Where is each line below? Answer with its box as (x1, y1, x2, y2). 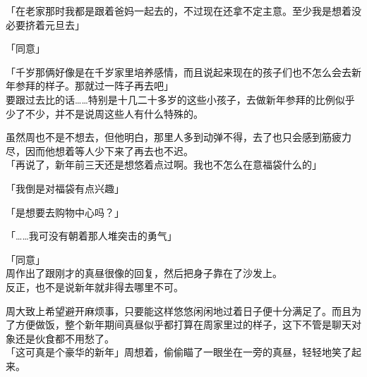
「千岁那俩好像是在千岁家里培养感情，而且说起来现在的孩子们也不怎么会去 (6, 64, 351, 79)
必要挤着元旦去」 (6, 17, 85, 32)
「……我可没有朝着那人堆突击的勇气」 (6, 228, 177, 243)
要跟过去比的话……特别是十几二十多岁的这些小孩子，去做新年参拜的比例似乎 (6, 92, 355, 106)
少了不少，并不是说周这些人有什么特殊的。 (6, 106, 203, 120)
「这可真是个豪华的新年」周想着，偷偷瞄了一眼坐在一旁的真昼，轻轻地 (6, 345, 332, 359)
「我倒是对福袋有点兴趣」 (6, 180, 124, 195)
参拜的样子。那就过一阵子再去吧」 (15, 78, 174, 93)
